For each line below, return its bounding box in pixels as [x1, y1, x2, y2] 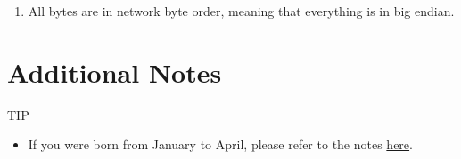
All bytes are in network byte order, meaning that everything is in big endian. [28, 2, 455, 20]
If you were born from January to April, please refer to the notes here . [28, 135, 413, 154]
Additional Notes [7, 53, 222, 90]
